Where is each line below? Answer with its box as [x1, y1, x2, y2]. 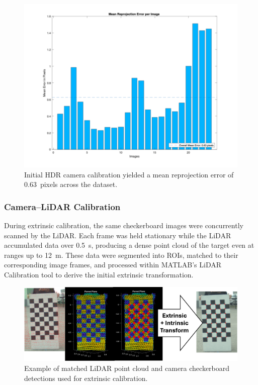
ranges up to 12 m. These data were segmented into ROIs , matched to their [4, 249, 238, 260]
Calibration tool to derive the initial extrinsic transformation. [4, 269, 194, 279]
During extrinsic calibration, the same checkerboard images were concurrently [4, 220, 243, 230]
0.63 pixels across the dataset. [24, 179, 118, 189]
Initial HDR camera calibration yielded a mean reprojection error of [24, 169, 234, 179]
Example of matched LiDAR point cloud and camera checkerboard [24, 362, 230, 373]
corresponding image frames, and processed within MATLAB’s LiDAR [4, 259, 222, 270]
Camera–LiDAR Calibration [4, 200, 121, 213]
